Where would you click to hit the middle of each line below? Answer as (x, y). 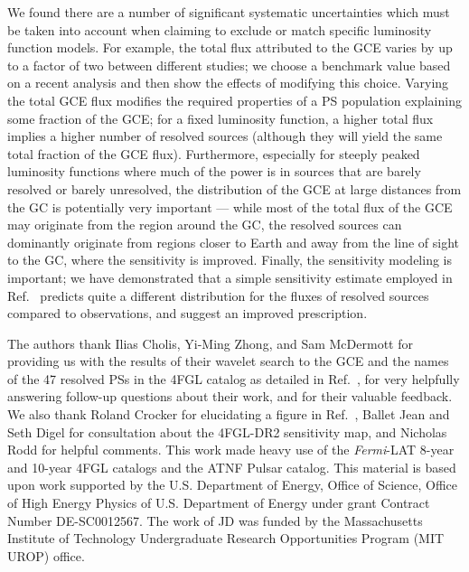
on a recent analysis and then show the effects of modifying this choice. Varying (228, 83)
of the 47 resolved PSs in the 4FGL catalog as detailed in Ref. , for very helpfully (234, 378)
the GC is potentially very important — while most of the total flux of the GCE (230, 206)
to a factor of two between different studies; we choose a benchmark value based (229, 65)
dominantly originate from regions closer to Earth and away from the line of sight (234, 242)
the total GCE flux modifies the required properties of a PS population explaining (234, 100)
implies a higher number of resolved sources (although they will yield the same (225, 136)
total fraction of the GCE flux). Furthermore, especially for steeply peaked (214, 153)
